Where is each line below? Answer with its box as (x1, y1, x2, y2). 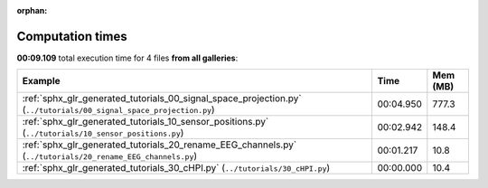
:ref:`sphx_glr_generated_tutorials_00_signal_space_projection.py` (22, 92, 302, 105)
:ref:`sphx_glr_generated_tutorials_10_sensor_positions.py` (22, 116, 269, 128)
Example (22, 75, 61, 88)
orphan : (16, 5, 48, 15)
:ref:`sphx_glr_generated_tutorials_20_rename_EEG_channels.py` (22, 138, 297, 151)
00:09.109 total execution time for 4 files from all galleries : (16, 52, 239, 63)
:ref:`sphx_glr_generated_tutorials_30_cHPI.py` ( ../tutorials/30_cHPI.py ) (22, 162, 331, 174)
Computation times (16, 28, 127, 44)
